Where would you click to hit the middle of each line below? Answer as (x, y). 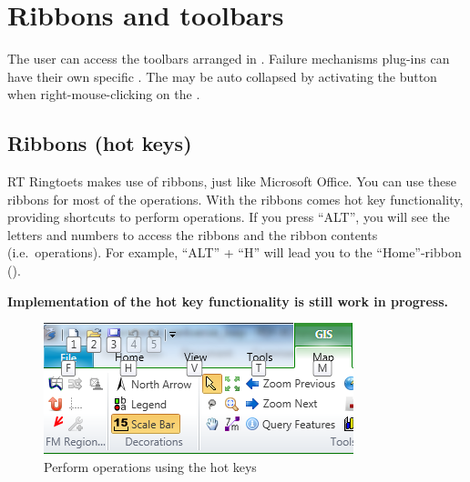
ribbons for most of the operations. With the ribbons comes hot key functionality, (235, 199)
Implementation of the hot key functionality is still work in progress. (228, 301)
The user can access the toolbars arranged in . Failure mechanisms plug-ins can (229, 59)
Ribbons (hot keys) (100, 143)
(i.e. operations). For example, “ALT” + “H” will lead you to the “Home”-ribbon (235, 252)
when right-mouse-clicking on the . (104, 94)
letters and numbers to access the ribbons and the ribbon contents (193, 234)
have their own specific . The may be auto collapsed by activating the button (222, 76)
